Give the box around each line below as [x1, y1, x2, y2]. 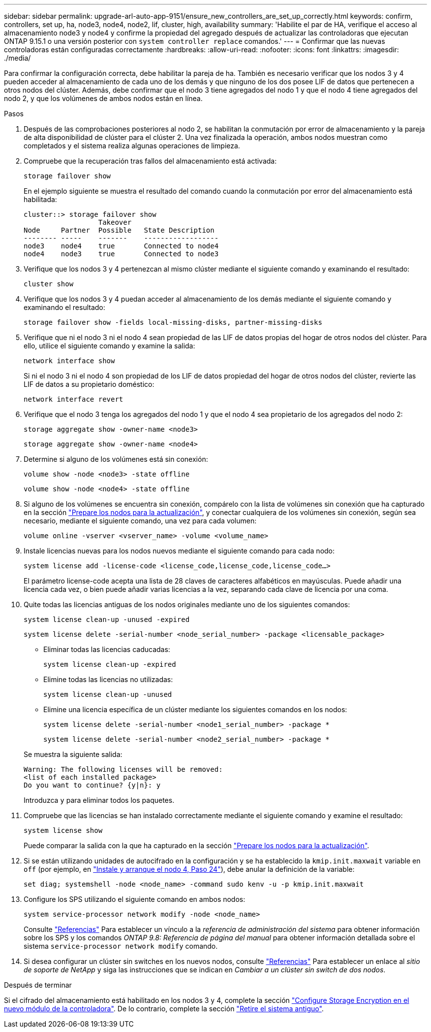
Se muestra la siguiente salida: [24, 750, 123, 758]
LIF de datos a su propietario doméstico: [24, 380, 154, 388]
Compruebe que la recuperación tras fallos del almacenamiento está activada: [24, 157, 277, 165]
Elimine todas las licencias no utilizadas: [43, 675, 173, 684]
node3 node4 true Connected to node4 [24, 242, 219, 250]
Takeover [98, 218, 132, 226]
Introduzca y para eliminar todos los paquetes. [24, 796, 175, 804]
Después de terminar [4, 981, 72, 989]
